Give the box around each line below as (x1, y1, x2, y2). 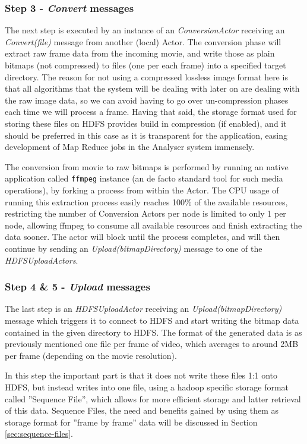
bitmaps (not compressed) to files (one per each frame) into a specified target (5, 59, 286, 71)
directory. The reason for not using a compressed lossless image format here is (5, 70, 288, 83)
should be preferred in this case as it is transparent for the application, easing (5, 129, 288, 141)
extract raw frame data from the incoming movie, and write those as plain (5, 47, 275, 60)
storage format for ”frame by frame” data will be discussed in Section (5, 415, 258, 428)
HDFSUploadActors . (5, 254, 78, 266)
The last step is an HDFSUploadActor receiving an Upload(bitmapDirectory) (5, 302, 282, 315)
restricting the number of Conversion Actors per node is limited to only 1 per (5, 207, 286, 220)
